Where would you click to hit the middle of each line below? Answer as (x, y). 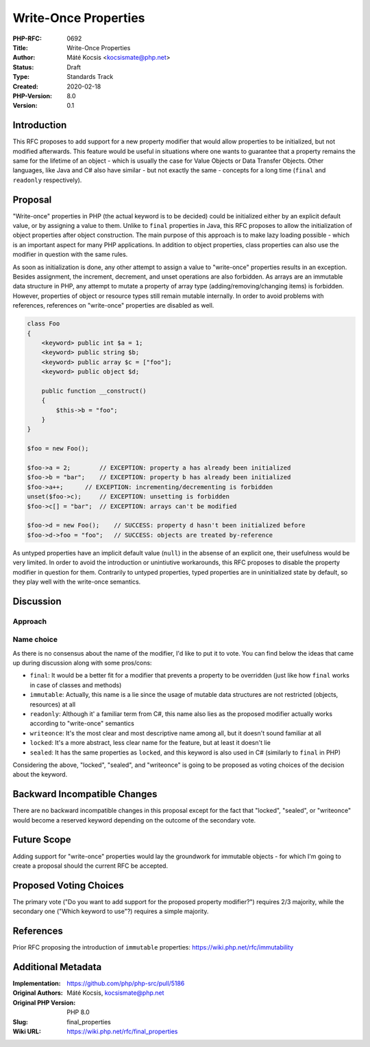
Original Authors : (38, 993)
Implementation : (37, 983)
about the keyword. (40, 774)
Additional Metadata (57, 967)
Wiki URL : (27, 1031)
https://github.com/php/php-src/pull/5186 (126, 983)
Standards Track (90, 77)
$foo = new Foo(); (58, 449)
